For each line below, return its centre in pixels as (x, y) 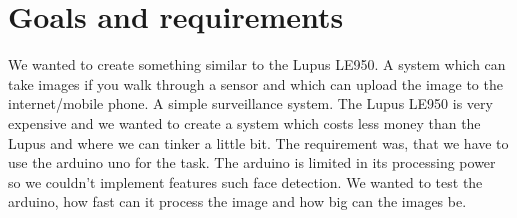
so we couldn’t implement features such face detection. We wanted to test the (245, 181)
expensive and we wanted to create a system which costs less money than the (244, 122)
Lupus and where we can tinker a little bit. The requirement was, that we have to (258, 142)
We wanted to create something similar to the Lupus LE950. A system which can (257, 64)
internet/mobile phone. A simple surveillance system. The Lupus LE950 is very (250, 103)
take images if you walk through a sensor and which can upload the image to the (255, 83)
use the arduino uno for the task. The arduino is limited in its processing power (252, 162)
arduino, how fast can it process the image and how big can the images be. (237, 201)
